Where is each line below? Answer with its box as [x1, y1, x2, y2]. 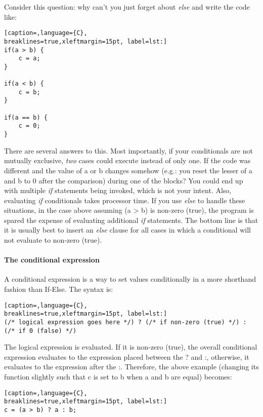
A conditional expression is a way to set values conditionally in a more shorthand [4, 274, 256, 284]
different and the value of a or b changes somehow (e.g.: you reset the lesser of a [4, 165, 252, 175]
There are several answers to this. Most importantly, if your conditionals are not [4, 145, 253, 156]
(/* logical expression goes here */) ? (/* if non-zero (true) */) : [4, 318, 247, 326]
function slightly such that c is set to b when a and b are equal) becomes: [4, 371, 232, 382]
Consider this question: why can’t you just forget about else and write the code [4, 2, 250, 12]
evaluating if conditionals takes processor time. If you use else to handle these [4, 195, 245, 205]
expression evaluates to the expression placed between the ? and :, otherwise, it [4, 351, 249, 362]
